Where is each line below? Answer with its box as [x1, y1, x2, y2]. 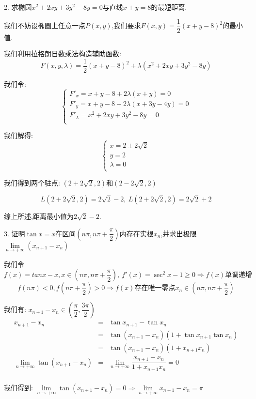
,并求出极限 [160, 228, 197, 238]
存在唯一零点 [134, 285, 176, 292]
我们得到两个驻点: [4, 177, 60, 187]
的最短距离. [151, 2, 187, 12]
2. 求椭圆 [4, 2, 32, 12]
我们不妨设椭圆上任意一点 [4, 20, 85, 31]
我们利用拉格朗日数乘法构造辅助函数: [4, 48, 121, 59]
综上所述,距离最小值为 [4, 211, 74, 221]
